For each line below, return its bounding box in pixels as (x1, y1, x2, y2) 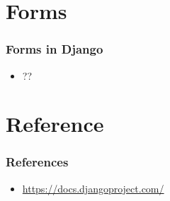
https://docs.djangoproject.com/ (22, 181, 164, 195)
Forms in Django (6, 40, 103, 58)
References (6, 153, 69, 171)
